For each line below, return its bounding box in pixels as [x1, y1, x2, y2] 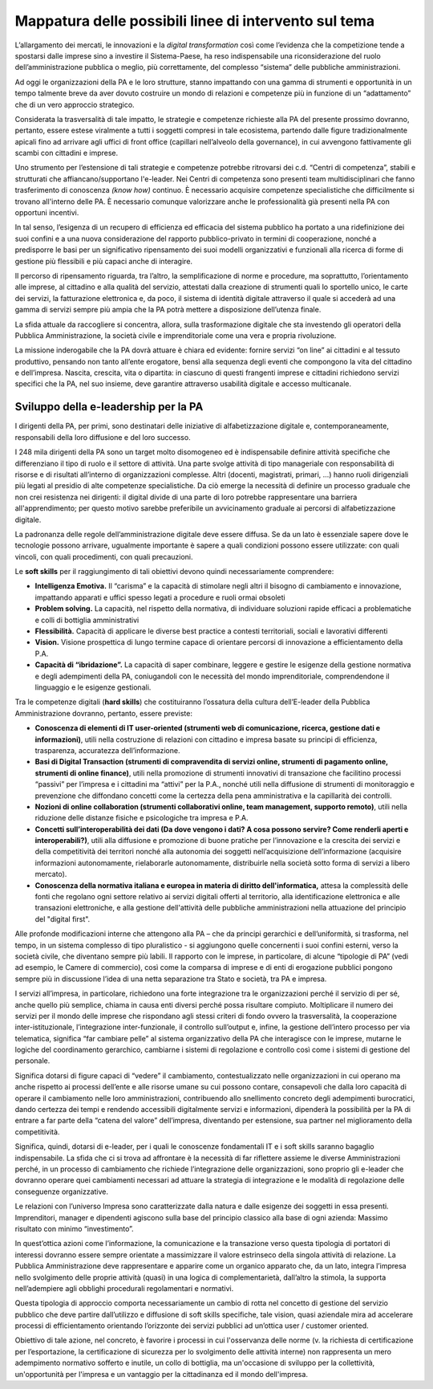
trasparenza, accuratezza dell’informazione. [34, 745, 180, 755]
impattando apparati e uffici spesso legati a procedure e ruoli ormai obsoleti [34, 593, 285, 602]
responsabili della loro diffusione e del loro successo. [14, 432, 192, 442]
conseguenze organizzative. [14, 1187, 108, 1196]
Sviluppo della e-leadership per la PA [14, 400, 204, 413]
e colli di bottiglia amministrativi [34, 615, 140, 625]
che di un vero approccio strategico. [14, 100, 136, 109]
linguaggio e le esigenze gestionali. [34, 682, 152, 692]
